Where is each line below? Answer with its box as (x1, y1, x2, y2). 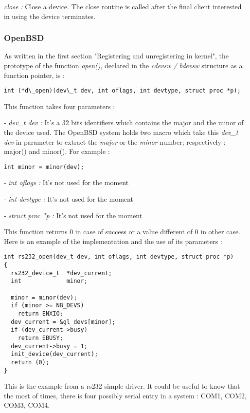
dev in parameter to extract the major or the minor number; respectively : (4, 136, 226, 147)
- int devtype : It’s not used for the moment (4, 194, 133, 204)
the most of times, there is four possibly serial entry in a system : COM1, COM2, (4, 390, 247, 400)
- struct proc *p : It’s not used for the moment (4, 210, 143, 220)
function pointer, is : (4, 70, 65, 80)
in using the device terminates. (4, 11, 96, 21)
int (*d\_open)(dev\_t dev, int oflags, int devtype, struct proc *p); (4, 87, 241, 94)
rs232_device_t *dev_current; (11, 269, 112, 277)
